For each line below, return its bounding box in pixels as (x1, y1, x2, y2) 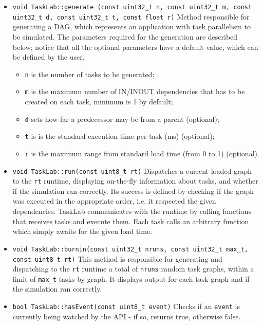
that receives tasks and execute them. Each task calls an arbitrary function (12, 215, 249, 226)
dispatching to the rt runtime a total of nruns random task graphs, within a (12, 263, 254, 274)
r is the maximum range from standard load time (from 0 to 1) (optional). (25, 148, 259, 158)
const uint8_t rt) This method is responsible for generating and (12, 253, 222, 264)
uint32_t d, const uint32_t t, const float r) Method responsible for (12, 11, 250, 22)
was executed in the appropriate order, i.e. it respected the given (12, 195, 216, 206)
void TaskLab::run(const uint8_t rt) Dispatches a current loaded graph (12, 165, 252, 176)
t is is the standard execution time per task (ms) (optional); (25, 131, 215, 141)
